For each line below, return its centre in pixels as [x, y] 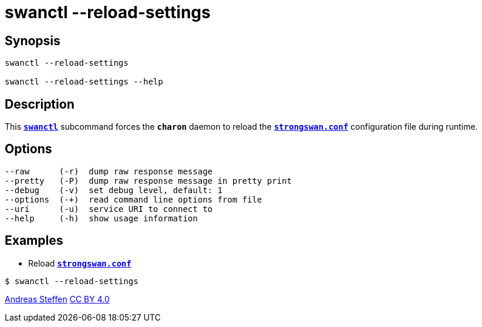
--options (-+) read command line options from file [134, 199]
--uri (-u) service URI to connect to [109, 209]
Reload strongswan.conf [80, 263]
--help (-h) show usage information [101, 218]
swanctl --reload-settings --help [84, 82]
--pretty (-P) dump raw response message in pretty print [148, 181]
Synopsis [33, 41]
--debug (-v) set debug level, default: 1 [114, 190]
